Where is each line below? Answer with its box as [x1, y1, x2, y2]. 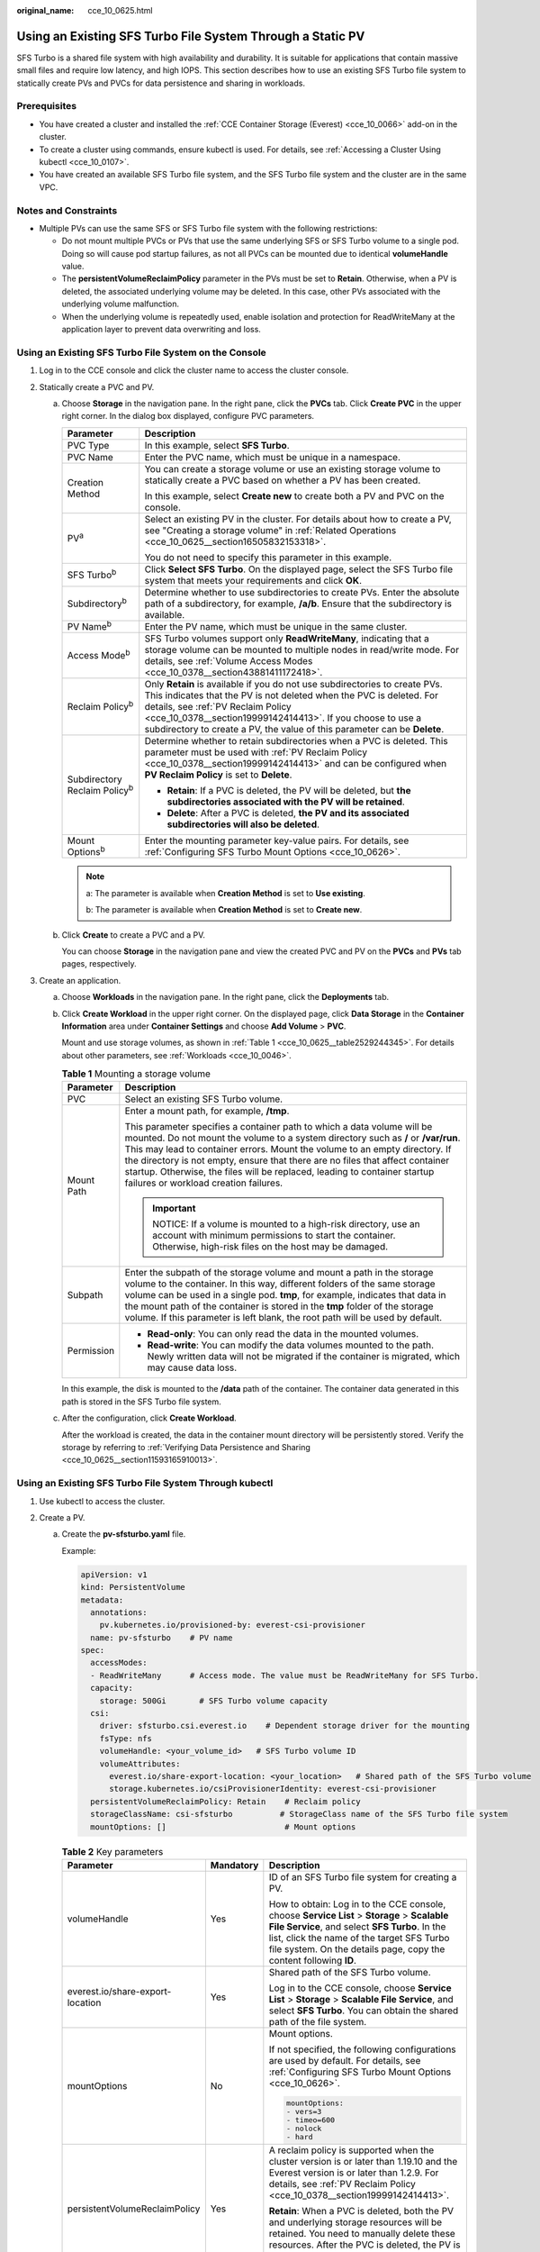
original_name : [16, 5, 75, 15]
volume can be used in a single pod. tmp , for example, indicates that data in [124, 1289, 446, 1302]
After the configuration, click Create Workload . [61, 1412, 238, 1423]
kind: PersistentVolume [80, 1582, 186, 1593]
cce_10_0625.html [87, 5, 153, 15]
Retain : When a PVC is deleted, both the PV [268, 2204, 454, 2217]
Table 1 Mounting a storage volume [61, 1067, 211, 1080]
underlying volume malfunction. [61, 298, 180, 310]
